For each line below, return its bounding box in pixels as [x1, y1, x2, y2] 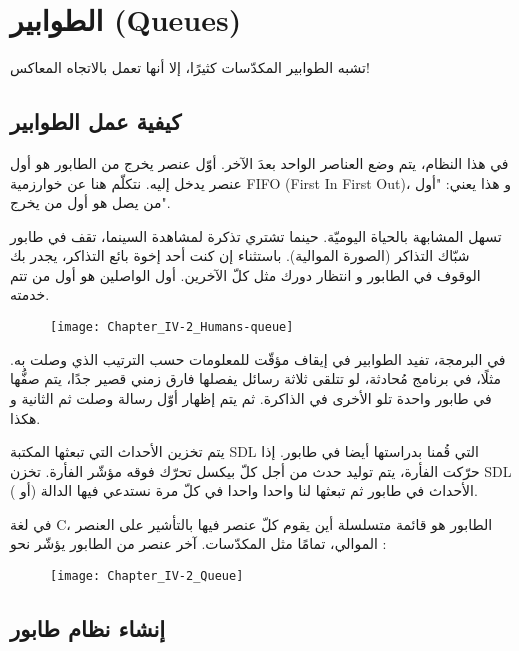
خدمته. [10, 284, 50, 305]
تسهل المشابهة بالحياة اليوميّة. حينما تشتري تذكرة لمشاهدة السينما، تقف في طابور [10, 225, 502, 246]
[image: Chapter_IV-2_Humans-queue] [50, 320, 294, 335]
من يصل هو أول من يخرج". [10, 192, 171, 213]
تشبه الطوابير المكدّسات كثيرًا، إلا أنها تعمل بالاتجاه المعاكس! [10, 57, 370, 78]
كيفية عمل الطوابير [10, 106, 182, 137]
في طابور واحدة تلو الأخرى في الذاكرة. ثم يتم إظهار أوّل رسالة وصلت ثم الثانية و [10, 387, 492, 408]
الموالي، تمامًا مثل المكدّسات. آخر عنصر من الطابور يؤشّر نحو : [10, 533, 387, 554]
